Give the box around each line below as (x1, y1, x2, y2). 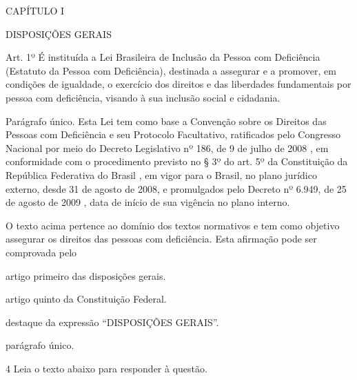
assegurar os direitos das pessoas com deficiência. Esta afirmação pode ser (6, 231, 317, 246)
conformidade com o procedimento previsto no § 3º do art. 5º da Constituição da (6, 154, 348, 169)
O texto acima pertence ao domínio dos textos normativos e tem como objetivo (6, 218, 340, 232)
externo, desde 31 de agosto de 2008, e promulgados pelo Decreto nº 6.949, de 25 (6, 181, 347, 196)
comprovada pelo (6, 245, 77, 259)
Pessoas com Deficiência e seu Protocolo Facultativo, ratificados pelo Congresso (6, 127, 340, 142)
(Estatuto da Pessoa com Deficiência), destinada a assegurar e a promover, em (6, 63, 336, 77)
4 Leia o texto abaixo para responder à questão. (6, 361, 207, 375)
